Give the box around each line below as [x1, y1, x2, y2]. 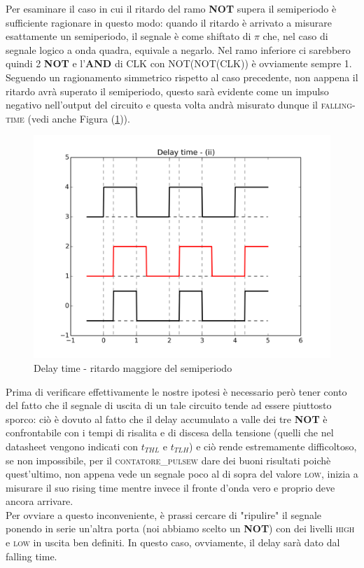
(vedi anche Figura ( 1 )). [27, 111, 130, 125]
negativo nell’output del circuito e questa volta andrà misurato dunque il [6, 97, 318, 112]
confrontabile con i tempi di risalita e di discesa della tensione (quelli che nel [6, 425, 334, 440]
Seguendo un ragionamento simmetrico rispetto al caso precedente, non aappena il [6, 69, 358, 84]
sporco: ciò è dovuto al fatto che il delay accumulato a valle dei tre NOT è [6, 411, 328, 426]
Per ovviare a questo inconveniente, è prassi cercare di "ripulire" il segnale [6, 507, 322, 522]
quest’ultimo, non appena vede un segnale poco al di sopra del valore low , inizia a [6, 466, 358, 481]
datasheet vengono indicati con [6, 438, 139, 453]
